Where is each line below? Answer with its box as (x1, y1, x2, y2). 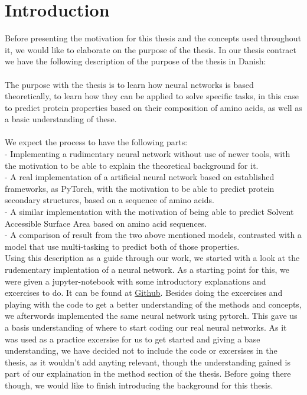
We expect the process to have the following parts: (5, 136, 188, 148)
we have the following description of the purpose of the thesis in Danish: (5, 55, 266, 67)
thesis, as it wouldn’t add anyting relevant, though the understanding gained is (5, 355, 290, 368)
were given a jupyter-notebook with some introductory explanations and (5, 275, 266, 287)
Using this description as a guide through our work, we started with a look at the (5, 252, 300, 264)
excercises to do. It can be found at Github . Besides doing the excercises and (5, 286, 283, 299)
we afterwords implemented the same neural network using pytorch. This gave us (5, 309, 298, 322)
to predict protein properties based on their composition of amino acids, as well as (5, 101, 302, 113)
